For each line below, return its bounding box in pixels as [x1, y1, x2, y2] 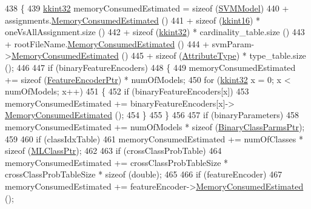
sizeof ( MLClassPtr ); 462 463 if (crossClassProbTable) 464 [5, 144, 222, 157]
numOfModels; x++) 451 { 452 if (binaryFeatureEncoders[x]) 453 [5, 85, 249, 98]
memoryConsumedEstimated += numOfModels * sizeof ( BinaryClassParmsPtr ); [5, 120, 305, 133]
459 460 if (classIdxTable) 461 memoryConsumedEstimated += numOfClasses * [5, 132, 303, 145]
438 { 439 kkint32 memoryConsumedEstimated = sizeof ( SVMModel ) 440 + [5, 2, 289, 14]
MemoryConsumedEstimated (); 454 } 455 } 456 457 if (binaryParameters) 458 [5, 108, 299, 121]
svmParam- [212, 37, 255, 50]
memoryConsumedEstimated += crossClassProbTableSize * [5, 156, 229, 168]
